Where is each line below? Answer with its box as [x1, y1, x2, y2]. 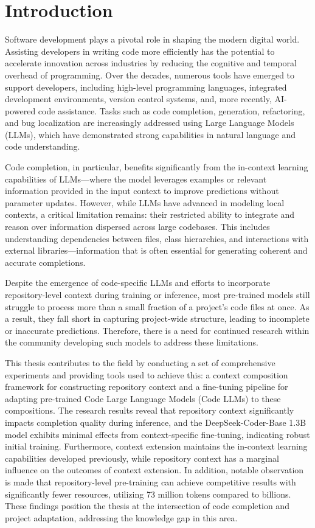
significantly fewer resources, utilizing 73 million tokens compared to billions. [5, 487, 291, 500]
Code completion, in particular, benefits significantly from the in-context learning [5, 161, 308, 173]
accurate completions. [5, 255, 86, 268]
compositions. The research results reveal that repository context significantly [5, 404, 294, 417]
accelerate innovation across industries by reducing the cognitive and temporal [5, 57, 297, 69]
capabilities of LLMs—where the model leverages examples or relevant [5, 172, 267, 185]
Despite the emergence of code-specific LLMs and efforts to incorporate [5, 276, 271, 289]
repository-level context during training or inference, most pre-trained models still [5, 288, 310, 300]
